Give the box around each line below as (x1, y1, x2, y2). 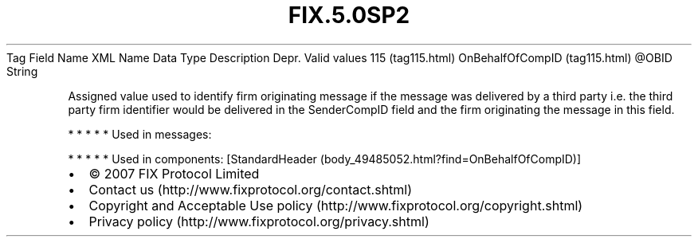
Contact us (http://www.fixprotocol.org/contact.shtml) (88, 181, 413, 198)
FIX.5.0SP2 (288, 2, 410, 29)
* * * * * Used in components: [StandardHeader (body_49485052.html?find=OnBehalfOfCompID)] (68, 151, 582, 166)
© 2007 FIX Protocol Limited (88, 165, 260, 182)
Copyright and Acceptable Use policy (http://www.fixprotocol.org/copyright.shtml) (88, 197, 583, 214)
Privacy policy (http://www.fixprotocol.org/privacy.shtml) (88, 213, 429, 229)
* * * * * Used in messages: (68, 127, 212, 141)
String (6, 64, 38, 78)
